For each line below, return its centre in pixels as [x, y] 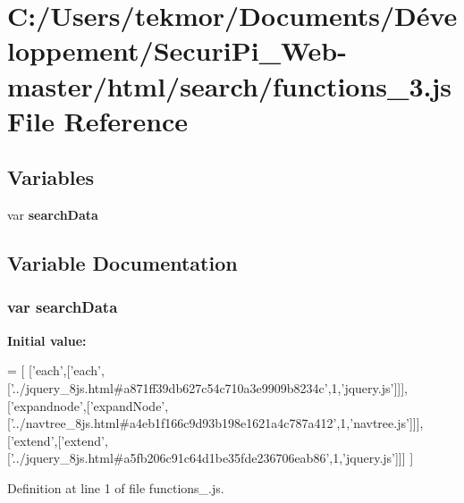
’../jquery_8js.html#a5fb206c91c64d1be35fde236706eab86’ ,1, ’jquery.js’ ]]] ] [212, 458]
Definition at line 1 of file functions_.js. [116, 487]
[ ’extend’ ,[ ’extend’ [56, 440]
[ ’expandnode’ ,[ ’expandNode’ [86, 405]
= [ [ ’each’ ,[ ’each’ [55, 370]
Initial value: [47, 340]
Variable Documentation [122, 263]
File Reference [98, 120]
